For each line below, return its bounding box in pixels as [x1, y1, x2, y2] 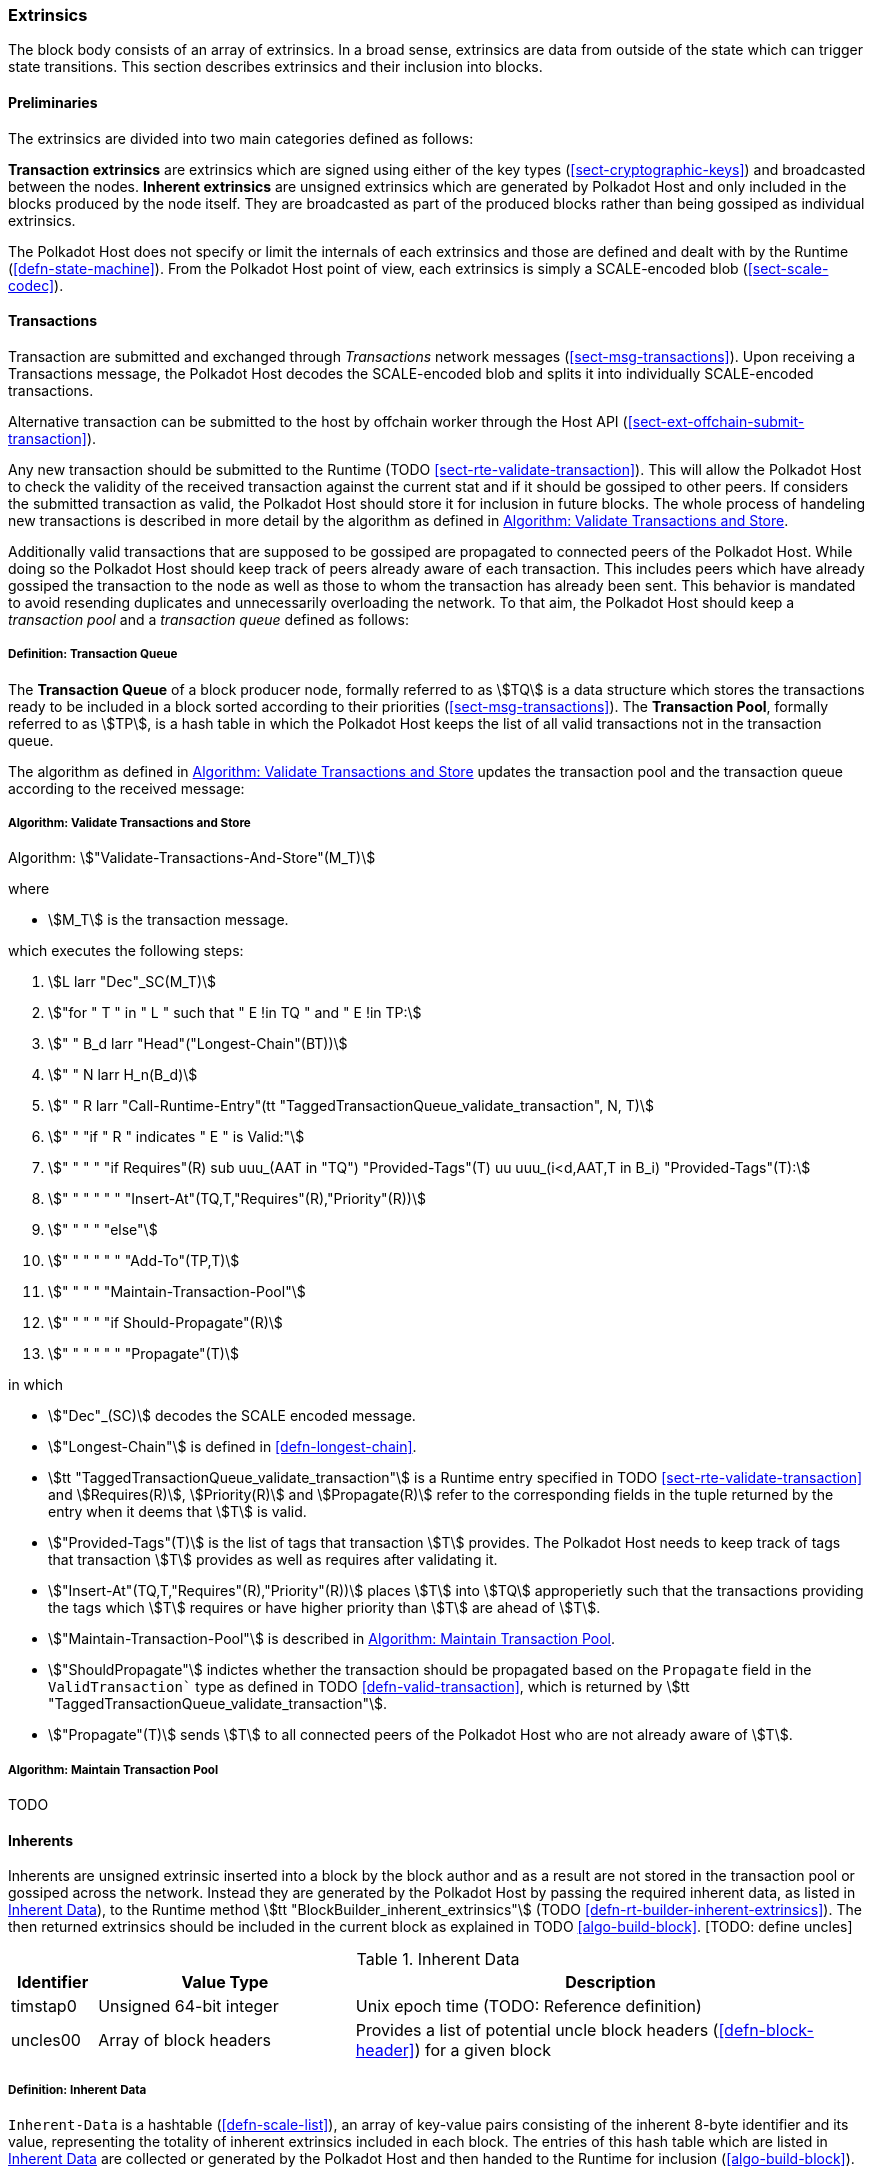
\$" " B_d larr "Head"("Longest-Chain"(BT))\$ [48, 1035, 348, 1053]
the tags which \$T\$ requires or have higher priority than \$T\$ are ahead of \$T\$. [48, 1599, 601, 1617]
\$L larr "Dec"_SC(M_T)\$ [48, 973, 217, 991]
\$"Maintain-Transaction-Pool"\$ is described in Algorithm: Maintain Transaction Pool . [48, 1630, 616, 1648]
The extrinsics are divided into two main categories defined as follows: [8, 129, 474, 147]
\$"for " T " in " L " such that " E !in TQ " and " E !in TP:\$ [48, 1004, 422, 1022]
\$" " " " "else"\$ [48, 1221, 158, 1239]
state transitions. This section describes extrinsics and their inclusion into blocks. [8, 58, 543, 76]
